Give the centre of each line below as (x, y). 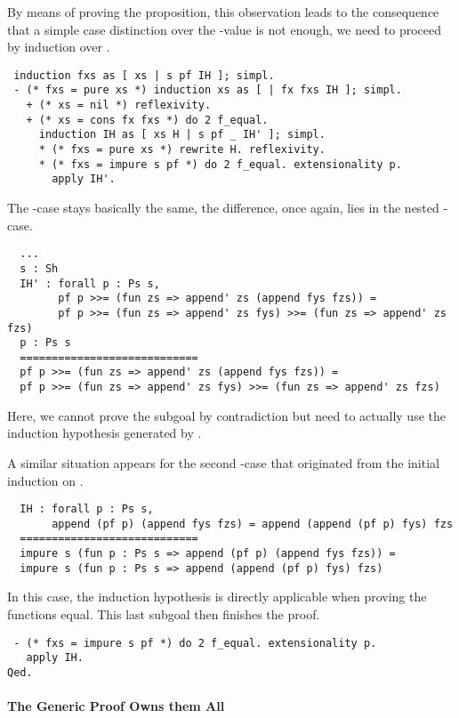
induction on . (45, 480)
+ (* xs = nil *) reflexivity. (119, 105)
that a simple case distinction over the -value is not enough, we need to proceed (224, 29)
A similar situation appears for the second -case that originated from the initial (223, 462)
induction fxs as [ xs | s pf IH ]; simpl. (144, 75)
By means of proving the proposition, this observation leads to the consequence (223, 12)
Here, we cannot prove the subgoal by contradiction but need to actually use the (226, 415)
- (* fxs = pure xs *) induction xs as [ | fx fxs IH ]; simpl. (208, 90)
